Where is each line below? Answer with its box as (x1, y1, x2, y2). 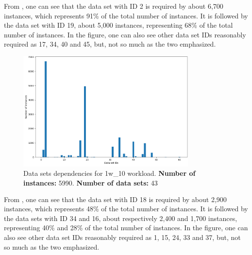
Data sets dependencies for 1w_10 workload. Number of (23, 168, 196, 178)
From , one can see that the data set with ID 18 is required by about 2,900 (4, 194, 227, 204)
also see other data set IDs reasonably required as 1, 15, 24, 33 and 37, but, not (4, 232, 241, 242)
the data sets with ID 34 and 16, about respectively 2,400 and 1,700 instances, (4, 213, 237, 223)
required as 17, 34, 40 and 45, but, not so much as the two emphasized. (4, 39, 216, 49)
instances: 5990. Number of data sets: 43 (23, 178, 158, 188)
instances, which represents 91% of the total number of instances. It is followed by (4, 10, 248, 20)
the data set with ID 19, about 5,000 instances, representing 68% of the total (4, 20, 233, 30)
